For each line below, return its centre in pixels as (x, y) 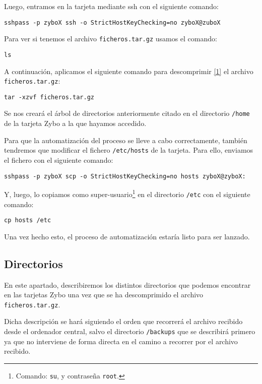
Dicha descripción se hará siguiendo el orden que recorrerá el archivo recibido (123, 321)
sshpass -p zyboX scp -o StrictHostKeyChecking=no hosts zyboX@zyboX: (125, 176)
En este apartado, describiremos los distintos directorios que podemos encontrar (127, 284)
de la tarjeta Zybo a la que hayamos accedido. (75, 123)
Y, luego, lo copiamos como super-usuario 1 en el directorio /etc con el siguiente (127, 193)
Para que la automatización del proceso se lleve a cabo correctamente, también (126, 140)
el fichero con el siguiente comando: (59, 159)
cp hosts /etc (28, 220)
